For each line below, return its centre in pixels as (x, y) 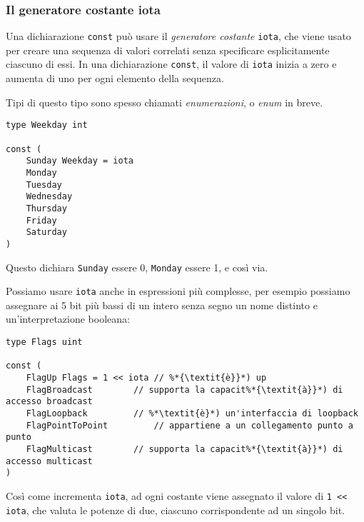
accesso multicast (49, 461)
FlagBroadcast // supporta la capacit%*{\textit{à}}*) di (184, 390)
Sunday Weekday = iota (80, 161)
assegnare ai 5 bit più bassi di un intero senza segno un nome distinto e (162, 305)
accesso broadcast (49, 402)
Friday (41, 220)
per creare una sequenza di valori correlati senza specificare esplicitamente (168, 50)
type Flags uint (44, 342)
